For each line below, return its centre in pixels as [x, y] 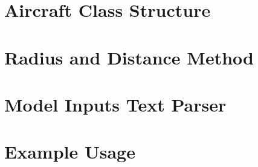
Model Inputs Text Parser [115, 104]
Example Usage [70, 152]
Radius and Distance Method [129, 57]
